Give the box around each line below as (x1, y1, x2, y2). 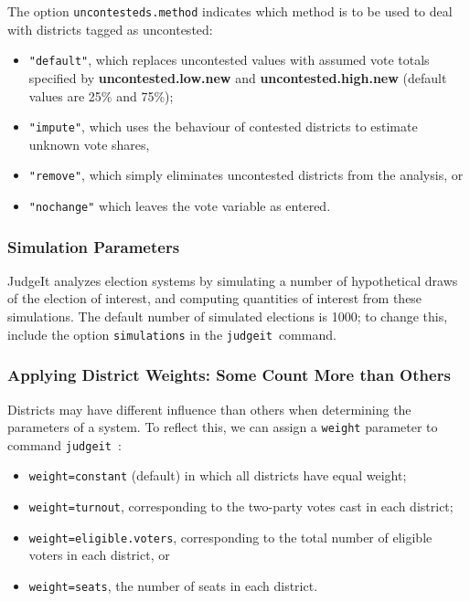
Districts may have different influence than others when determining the (7, 399, 411, 418)
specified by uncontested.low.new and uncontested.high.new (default (28, 68, 447, 87)
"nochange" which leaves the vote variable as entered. (28, 196, 331, 215)
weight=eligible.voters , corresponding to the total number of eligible (28, 527, 433, 546)
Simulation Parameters (7, 235, 180, 258)
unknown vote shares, (28, 134, 150, 153)
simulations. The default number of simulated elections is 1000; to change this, (7, 307, 448, 326)
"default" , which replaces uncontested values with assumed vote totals (28, 50, 430, 69)
